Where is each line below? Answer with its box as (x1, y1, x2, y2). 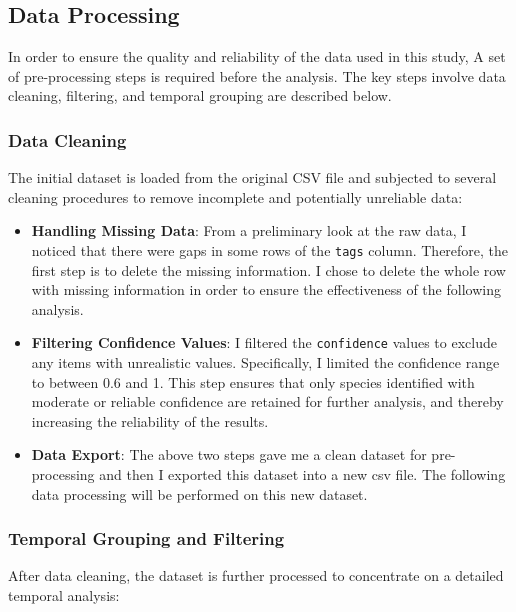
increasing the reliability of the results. (31, 410, 269, 431)
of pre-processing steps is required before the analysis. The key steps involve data (8, 65, 506, 86)
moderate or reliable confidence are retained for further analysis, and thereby (31, 391, 504, 412)
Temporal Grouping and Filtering (8, 526, 285, 551)
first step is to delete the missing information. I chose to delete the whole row (31, 259, 506, 280)
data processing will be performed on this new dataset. (31, 483, 368, 504)
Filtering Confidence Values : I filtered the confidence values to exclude (31, 332, 497, 353)
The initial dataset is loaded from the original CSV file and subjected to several (8, 167, 497, 188)
